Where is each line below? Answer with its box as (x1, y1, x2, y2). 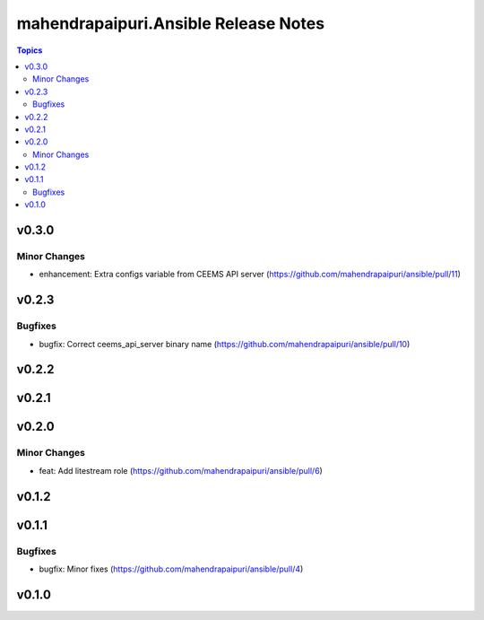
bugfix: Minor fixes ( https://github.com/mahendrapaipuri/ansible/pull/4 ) (39, 563, 304, 574)
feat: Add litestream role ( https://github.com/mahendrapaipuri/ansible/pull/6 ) (39, 465, 323, 476)
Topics (16, 45, 43, 56)
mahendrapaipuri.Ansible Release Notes (16, 13, 325, 33)
